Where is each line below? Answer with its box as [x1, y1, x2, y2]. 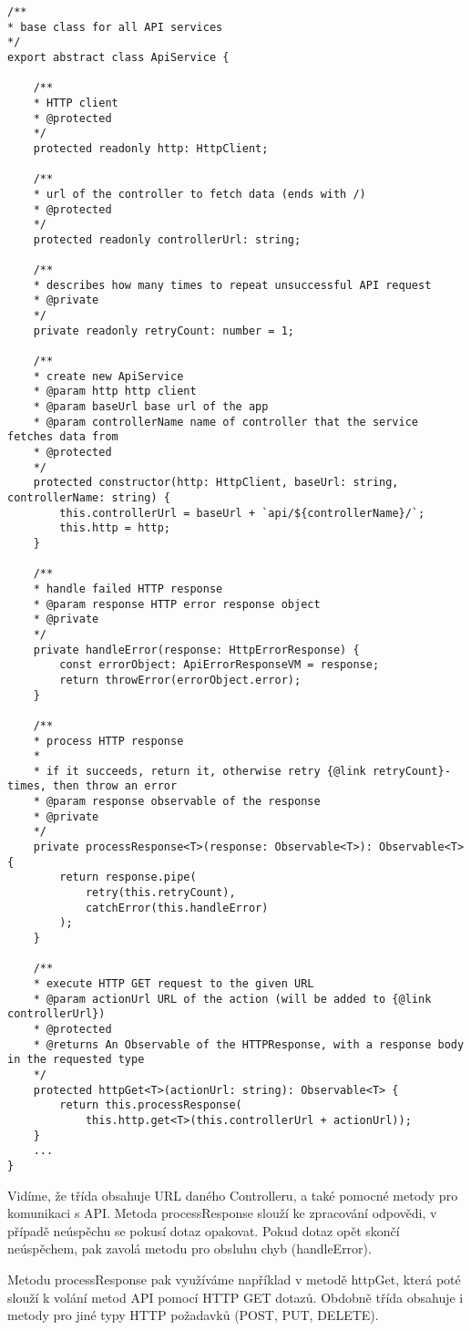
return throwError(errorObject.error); [59, 673, 302, 686]
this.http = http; [59, 521, 170, 535]
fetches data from [7, 430, 118, 444]
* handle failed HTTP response [33, 582, 223, 595]
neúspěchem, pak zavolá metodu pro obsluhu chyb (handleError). [7, 1239, 372, 1258]
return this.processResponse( [59, 1099, 242, 1112]
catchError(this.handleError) [85, 901, 269, 914]
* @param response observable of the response [33, 795, 321, 809]
